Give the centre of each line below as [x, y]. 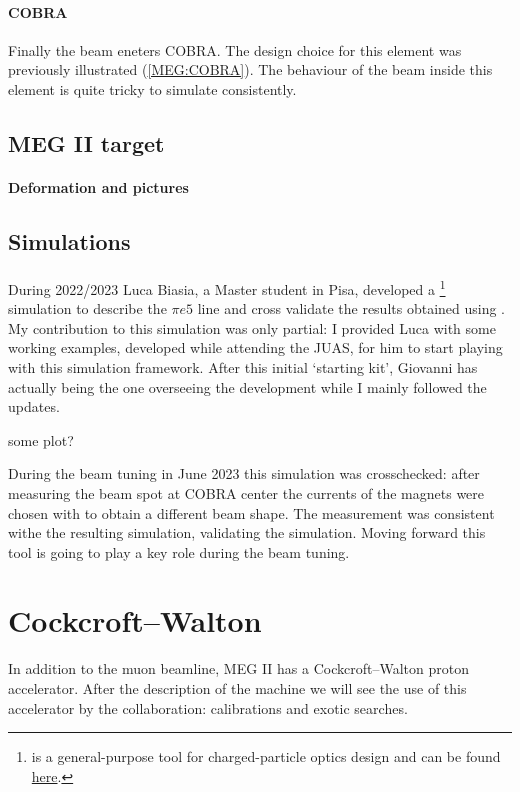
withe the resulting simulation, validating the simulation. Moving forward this [247, 532]
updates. [34, 406]
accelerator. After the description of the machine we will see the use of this [237, 688]
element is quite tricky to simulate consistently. [152, 88]
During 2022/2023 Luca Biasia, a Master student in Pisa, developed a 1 [227, 287]
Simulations [69, 240]
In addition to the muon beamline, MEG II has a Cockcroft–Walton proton [238, 668]
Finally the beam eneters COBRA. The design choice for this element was [235, 49]
